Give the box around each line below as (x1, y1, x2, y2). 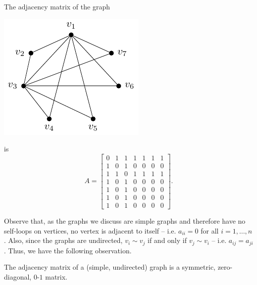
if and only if (148, 235, 187, 245)
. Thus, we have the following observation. (4, 245, 132, 255)
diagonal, (4, 271, 32, 282)
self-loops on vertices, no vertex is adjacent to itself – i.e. (4, 225, 176, 236)
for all (201, 225, 219, 236)
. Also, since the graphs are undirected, (4, 235, 123, 245)
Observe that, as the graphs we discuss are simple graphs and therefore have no (4, 216, 246, 226)
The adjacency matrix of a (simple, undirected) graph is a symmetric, (4, 262, 215, 272)
